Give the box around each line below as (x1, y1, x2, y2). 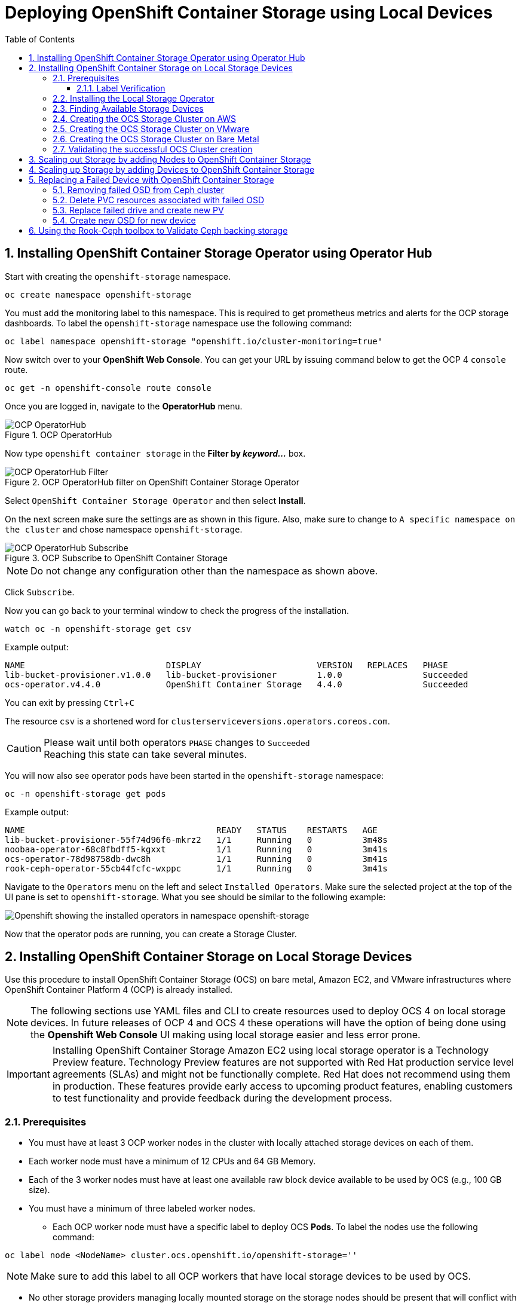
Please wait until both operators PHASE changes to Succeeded (44, 736, 310, 748)
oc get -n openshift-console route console (5, 383, 212, 393)
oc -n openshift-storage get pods (5, 788, 166, 799)
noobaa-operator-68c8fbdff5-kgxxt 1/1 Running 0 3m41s (5, 844, 388, 854)
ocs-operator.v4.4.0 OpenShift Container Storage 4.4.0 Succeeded (5, 679, 468, 689)
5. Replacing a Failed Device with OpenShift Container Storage (29, 174, 274, 185)
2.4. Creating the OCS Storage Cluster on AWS (53, 113, 237, 124)
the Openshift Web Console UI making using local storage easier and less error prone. (30, 1029, 421, 1041)
